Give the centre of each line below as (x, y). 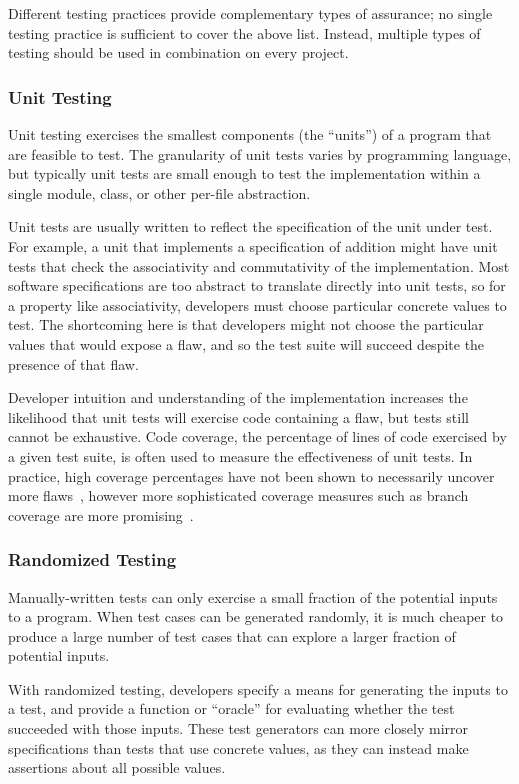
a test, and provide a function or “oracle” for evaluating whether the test (231, 708)
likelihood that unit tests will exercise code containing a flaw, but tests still (238, 416)
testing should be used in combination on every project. (178, 52)
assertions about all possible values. (117, 767)
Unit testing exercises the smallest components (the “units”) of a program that (250, 134)
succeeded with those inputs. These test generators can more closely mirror (238, 728)
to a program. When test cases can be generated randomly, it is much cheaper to (256, 616)
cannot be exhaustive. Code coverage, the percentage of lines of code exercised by (257, 436)
